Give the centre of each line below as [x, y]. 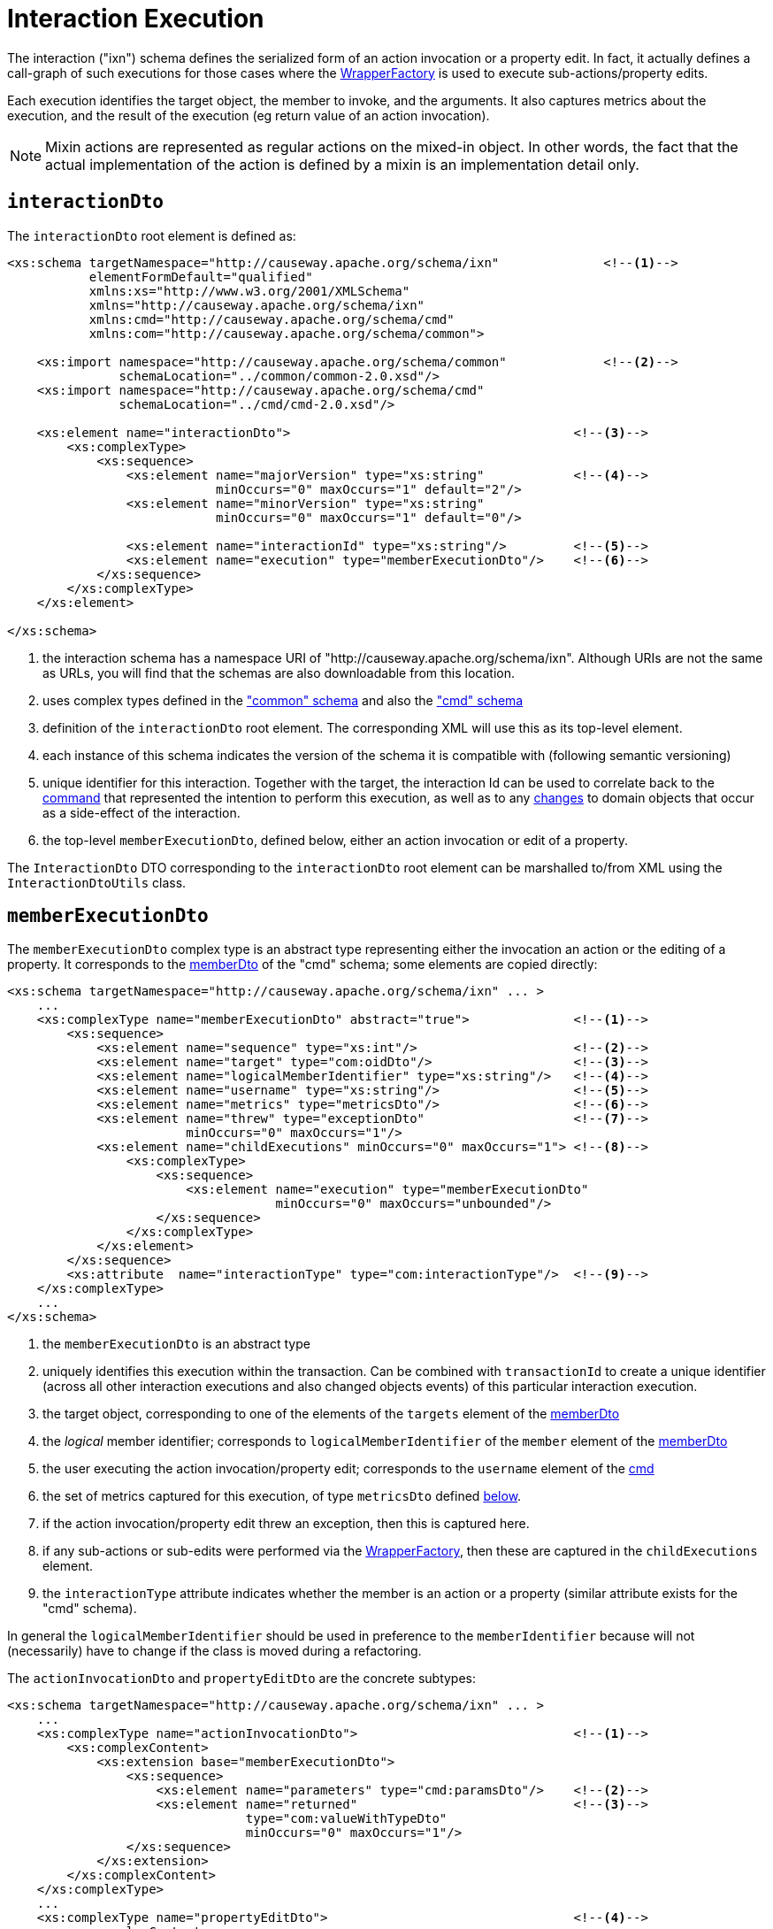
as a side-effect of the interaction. [142, 812]
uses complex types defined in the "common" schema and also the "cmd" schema [283, 700]
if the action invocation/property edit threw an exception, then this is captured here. [286, 1524]
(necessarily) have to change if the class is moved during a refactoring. [214, 1651]
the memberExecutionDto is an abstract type [176, 1344]
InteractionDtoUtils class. [97, 882]
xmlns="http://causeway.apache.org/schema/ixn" [257, 305]
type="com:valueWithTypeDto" [346, 1819]
